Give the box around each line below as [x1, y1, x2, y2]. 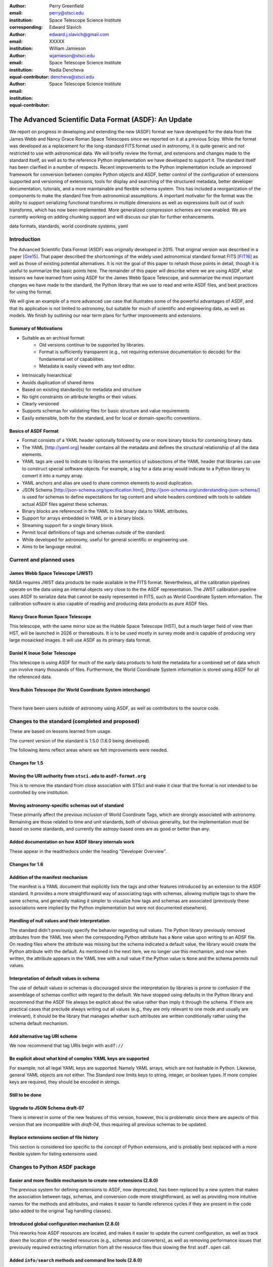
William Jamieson [49, 46, 86, 52]
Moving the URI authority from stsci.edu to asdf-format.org [9, 773, 146, 779]
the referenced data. [9, 674, 53, 680]
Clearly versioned [22, 401, 59, 407]
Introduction [9, 236, 40, 243]
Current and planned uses [9, 556, 75, 563]
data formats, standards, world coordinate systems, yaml [9, 223, 128, 229]
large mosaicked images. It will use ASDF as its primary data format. [9, 637, 152, 643]
